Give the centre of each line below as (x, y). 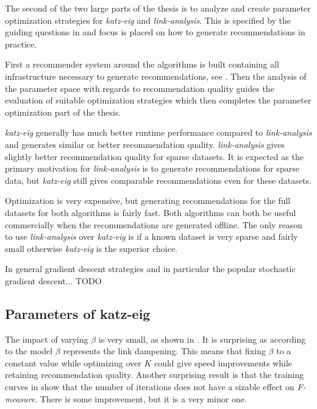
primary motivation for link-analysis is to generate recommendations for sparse (152, 168)
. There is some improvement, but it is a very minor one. (141, 398)
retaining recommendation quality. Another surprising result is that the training (155, 375)
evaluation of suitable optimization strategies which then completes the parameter (158, 100)
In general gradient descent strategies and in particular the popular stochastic (150, 269)
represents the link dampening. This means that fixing (164, 351)
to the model (29, 351)
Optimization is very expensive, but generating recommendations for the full (148, 201)
